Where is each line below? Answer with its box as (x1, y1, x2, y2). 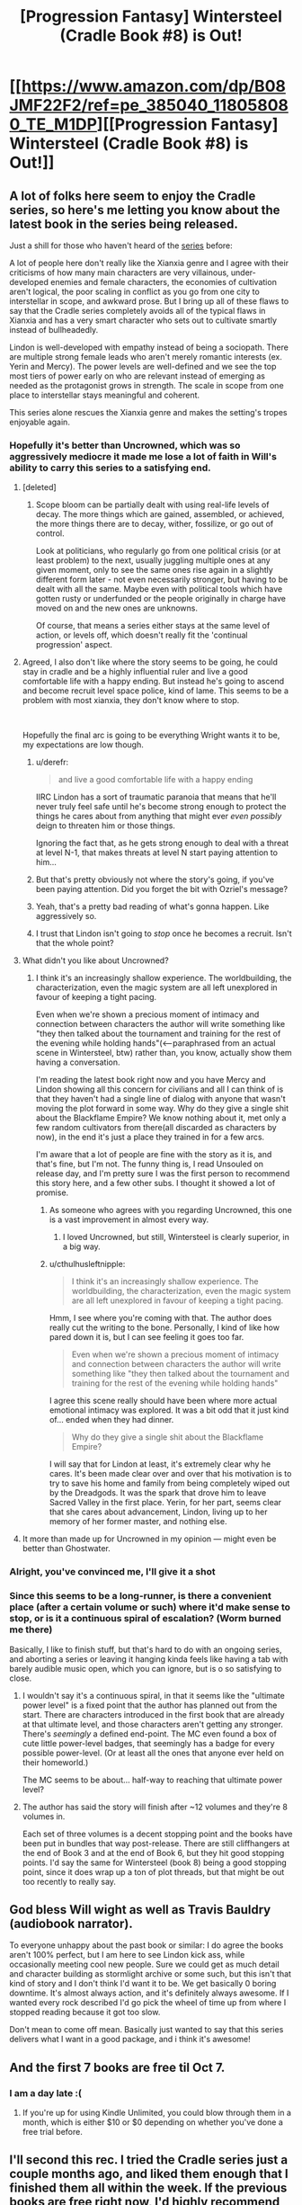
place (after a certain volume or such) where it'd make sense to (9, 1601, 290, 1613)
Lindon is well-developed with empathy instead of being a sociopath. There (9, 342, 289, 353)
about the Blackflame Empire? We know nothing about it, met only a (35, 1112, 287, 1123)
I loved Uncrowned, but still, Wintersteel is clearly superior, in (62, 1232, 289, 1243)
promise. (35, 1187, 69, 1198)
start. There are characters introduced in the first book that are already (22, 1709, 285, 1719)
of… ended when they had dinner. (49, 1415, 174, 1425)
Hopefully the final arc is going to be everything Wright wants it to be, (22, 730, 280, 741)
